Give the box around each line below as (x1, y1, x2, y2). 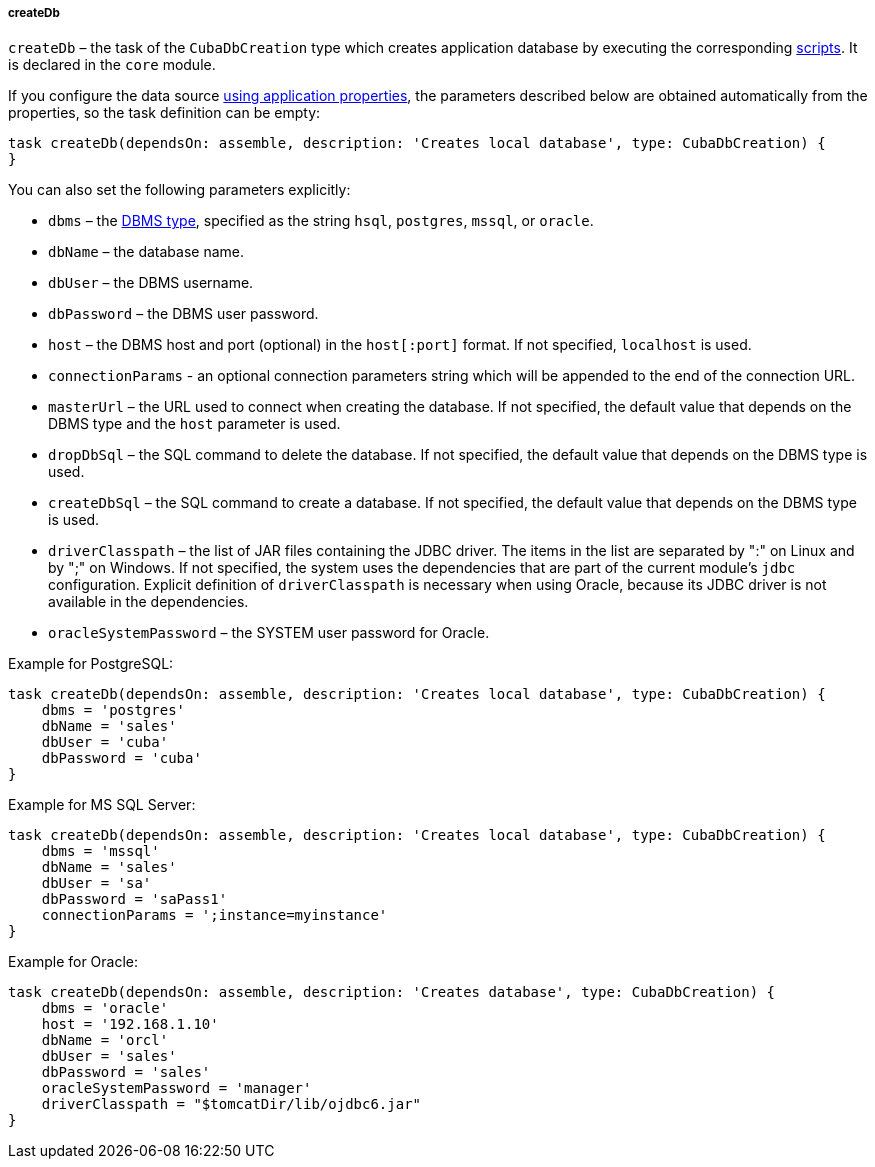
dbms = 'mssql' (41, 843, 160, 860)
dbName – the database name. (48, 243, 245, 261)
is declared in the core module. (8, 56, 216, 74)
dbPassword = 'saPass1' (41, 891, 228, 908)
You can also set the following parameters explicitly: (8, 181, 351, 199)
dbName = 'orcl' (41, 1032, 169, 1049)
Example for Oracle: (8, 953, 139, 971)
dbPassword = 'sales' (41, 1064, 211, 1081)
